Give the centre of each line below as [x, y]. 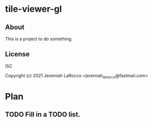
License [17, 54]
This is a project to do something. [39, 39]
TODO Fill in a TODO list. [43, 114]
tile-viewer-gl [34, 9]
